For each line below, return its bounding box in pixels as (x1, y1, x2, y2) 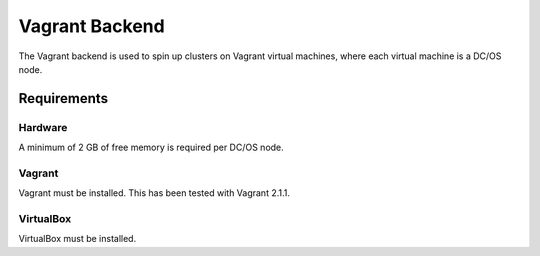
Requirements (18, 90, 109, 107)
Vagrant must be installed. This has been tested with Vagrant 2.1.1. (18, 187, 290, 199)
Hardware (18, 120, 68, 134)
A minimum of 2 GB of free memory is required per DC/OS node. (18, 141, 284, 154)
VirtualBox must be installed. (18, 233, 137, 245)
